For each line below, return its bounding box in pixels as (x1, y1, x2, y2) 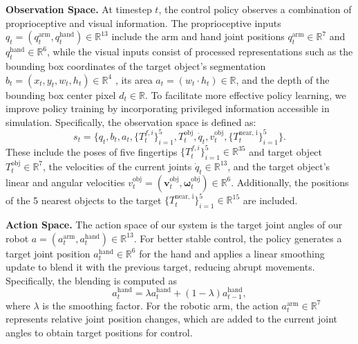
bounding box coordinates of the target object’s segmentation (6, 58, 266, 73)
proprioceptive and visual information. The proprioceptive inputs (6, 15, 281, 30)
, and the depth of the (236, 72, 330, 87)
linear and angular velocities (6, 174, 125, 189)
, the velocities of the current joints (43, 159, 192, 173)
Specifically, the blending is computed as (6, 273, 177, 287)
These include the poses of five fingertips (6, 144, 178, 159)
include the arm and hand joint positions (111, 29, 285, 44)
